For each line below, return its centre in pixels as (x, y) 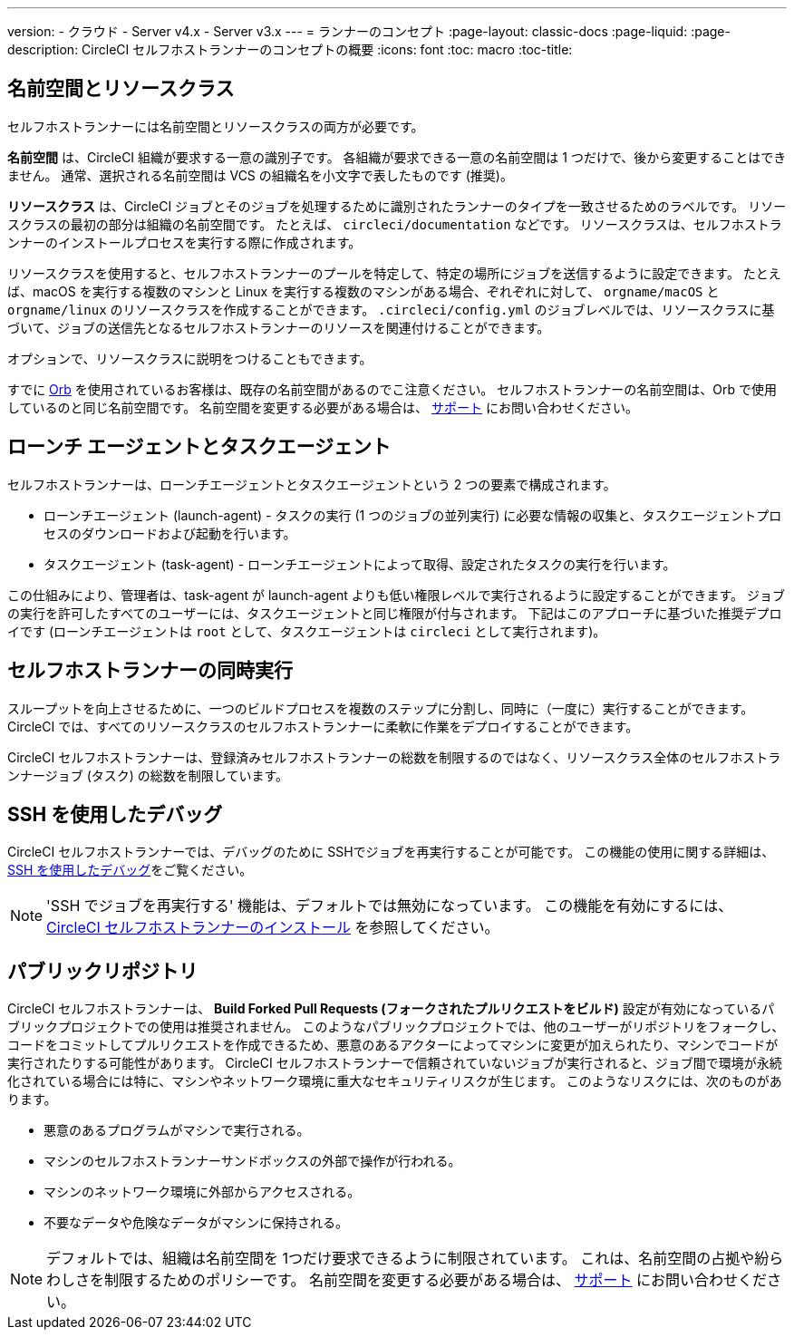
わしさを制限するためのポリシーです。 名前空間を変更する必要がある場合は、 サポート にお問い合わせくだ (407, 1280)
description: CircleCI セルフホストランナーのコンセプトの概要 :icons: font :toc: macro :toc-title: (290, 49)
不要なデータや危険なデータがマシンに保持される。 (196, 1223)
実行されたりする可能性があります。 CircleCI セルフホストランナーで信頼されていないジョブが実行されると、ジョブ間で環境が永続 (395, 1063)
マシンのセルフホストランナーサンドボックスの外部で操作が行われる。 (252, 1161)
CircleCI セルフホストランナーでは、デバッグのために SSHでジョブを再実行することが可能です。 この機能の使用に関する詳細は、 (391, 852)
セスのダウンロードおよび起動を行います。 (170, 533)
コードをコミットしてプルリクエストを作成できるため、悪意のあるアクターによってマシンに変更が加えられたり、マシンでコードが (393, 1045)
